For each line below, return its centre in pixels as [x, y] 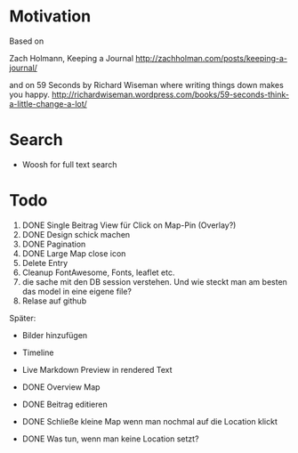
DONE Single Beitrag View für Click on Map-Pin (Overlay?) [129, 225]
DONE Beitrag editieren [65, 404]
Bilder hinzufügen [55, 335]
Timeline [38, 352]
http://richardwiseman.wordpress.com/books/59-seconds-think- [170, 94]
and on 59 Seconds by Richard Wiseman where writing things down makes [147, 85]
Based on [27, 41]
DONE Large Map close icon [74, 253]
